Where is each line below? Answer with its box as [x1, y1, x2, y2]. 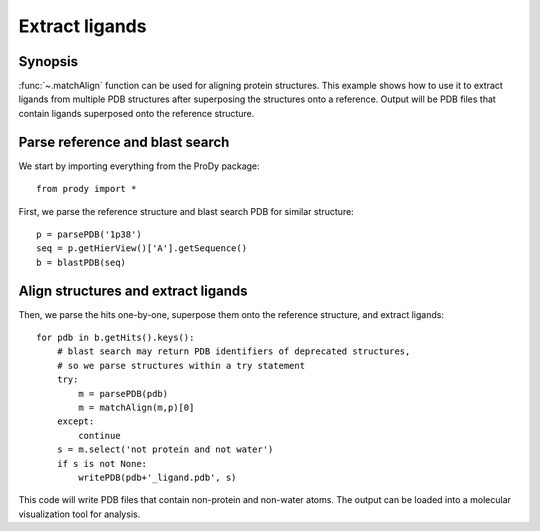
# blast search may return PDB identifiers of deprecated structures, [56, 346, 411, 357]
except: [56, 416, 95, 427]
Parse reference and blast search [18, 133, 230, 150]
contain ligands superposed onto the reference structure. [18, 107, 255, 119]
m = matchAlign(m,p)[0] [78, 401, 195, 413]
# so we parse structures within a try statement [56, 360, 305, 371]
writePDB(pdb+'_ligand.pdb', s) [78, 471, 237, 483]
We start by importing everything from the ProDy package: [18, 160, 260, 172]
